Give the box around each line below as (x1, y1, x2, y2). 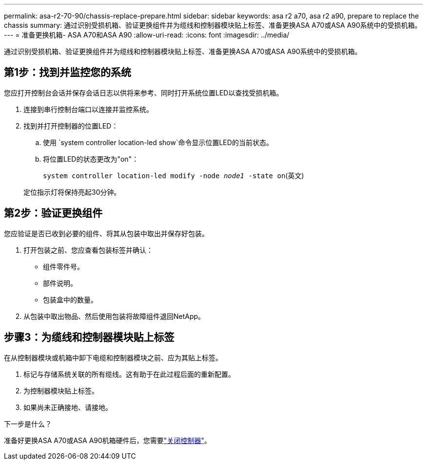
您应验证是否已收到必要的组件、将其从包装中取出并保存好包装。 (4, 229, 209, 238)
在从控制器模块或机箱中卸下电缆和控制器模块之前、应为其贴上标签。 (4, 353, 222, 362)
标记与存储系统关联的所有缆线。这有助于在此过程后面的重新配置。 (23, 370, 235, 378)
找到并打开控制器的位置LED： (23, 121, 118, 130)
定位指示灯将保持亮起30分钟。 (23, 187, 121, 196)
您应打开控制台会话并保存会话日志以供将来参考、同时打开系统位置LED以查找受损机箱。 (4, 88, 283, 97)
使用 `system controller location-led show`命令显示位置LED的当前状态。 (43, 138, 273, 147)
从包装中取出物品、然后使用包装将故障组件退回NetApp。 (23, 312, 205, 320)
